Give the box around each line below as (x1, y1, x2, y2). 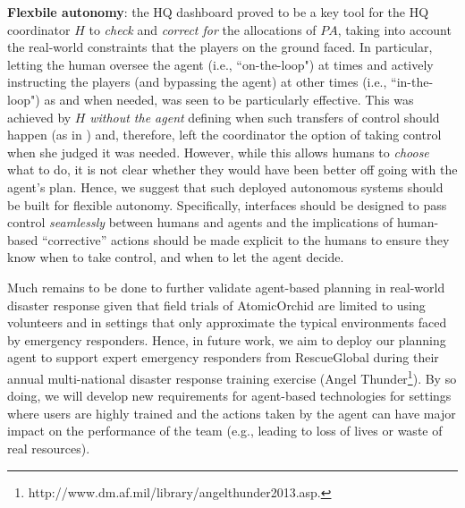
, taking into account (337, 20, 452, 38)
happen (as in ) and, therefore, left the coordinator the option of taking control (7, 125, 442, 144)
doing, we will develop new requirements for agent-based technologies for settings (7, 386, 452, 405)
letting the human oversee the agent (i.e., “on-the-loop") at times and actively (7, 55, 434, 73)
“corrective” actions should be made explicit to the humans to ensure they (41, 230, 450, 249)
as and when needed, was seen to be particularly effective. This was (44, 89, 414, 108)
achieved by (7, 107, 72, 126)
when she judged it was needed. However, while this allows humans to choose (7, 142, 429, 161)
